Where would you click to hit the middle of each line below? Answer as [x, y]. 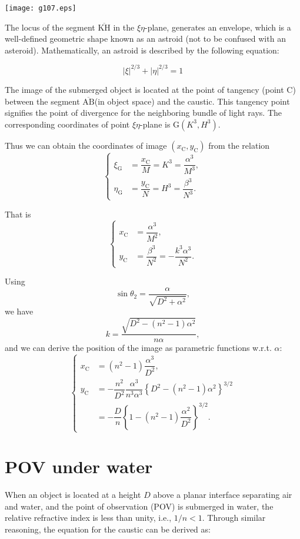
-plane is [155, 124]
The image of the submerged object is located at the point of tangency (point [144, 89]
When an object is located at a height [73, 495]
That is [18, 214]
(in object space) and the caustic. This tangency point [192, 101]
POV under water [79, 466]
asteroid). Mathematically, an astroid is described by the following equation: [142, 50]
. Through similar [234, 518]
